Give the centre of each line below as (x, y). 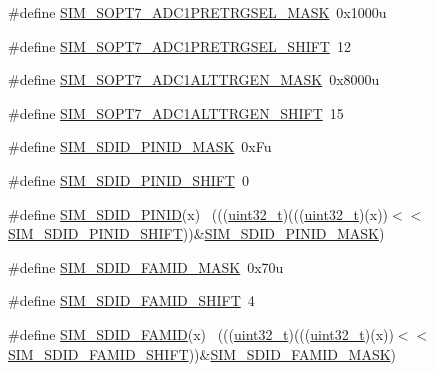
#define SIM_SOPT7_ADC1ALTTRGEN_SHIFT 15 (176, 112)
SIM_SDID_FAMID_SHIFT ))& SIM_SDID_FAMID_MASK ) (202, 353)
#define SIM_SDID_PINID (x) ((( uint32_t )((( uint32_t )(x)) (198, 213)
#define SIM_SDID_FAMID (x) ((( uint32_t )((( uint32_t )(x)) (201, 333)
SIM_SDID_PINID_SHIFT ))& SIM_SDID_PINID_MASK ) (196, 233)
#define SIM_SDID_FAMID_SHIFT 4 (131, 300)
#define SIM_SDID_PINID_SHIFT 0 (128, 179)
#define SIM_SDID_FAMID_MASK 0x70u (146, 266)
